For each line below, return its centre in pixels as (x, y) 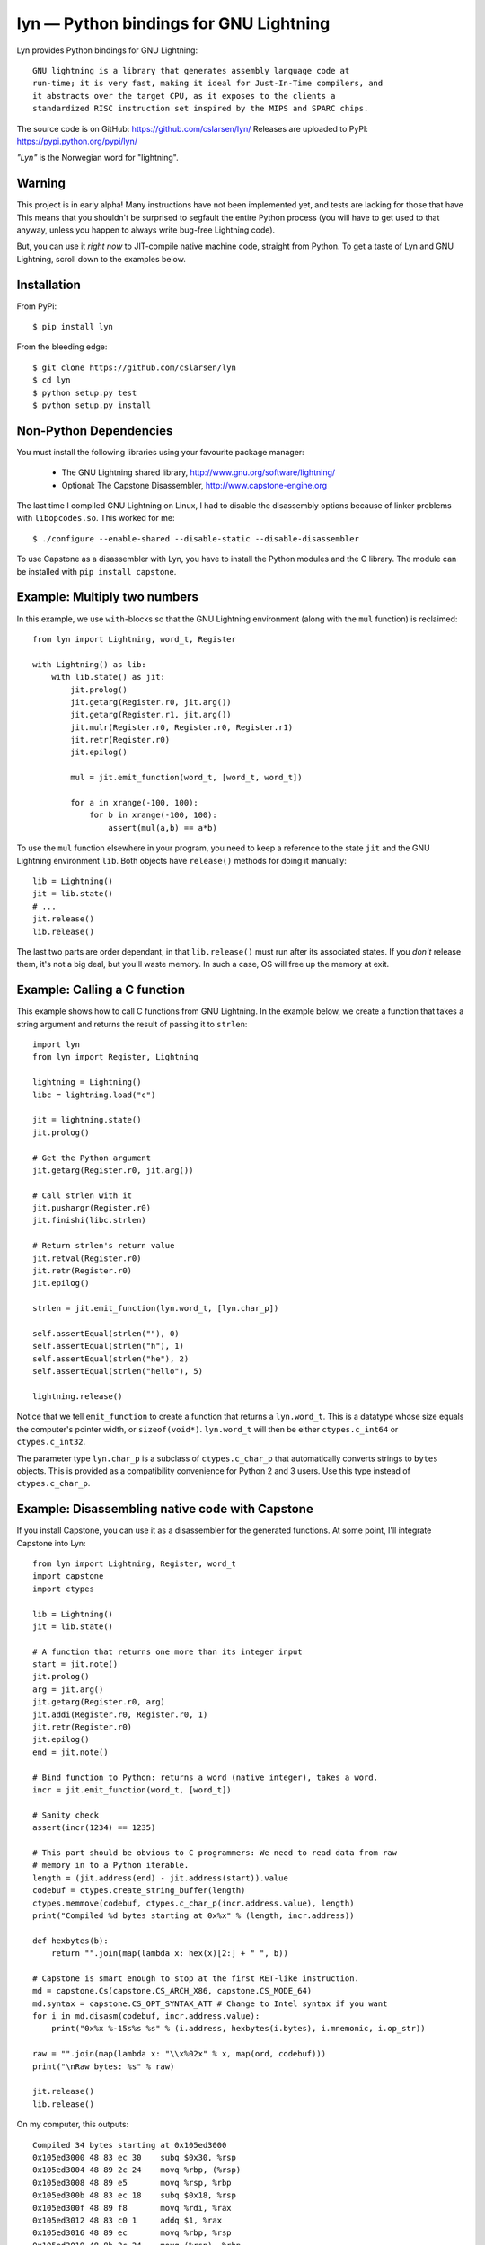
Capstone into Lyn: (51, 1543)
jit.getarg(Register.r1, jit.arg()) (151, 715)
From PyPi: (37, 306)
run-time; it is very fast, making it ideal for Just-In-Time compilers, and (208, 84)
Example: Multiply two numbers (108, 597)
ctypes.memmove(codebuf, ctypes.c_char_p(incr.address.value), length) (194, 1903)
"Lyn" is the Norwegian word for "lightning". (97, 158)
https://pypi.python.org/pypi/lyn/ (77, 141)
